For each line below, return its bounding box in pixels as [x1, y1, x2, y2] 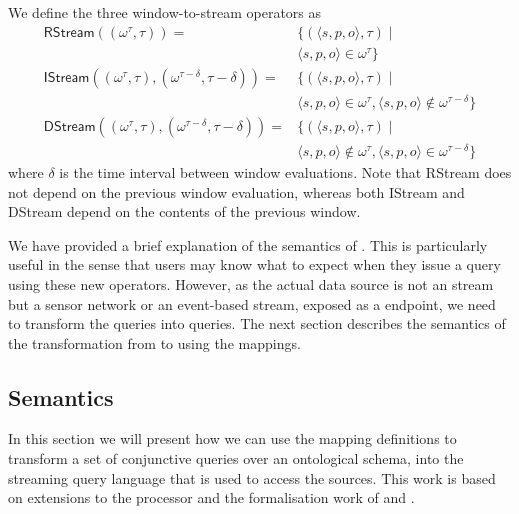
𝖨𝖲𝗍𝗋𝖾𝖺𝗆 [43, 70, 90, 85]
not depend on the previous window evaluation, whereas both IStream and [8, 181, 465, 202]
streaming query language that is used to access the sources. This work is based [8, 467, 496, 488]
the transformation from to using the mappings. [8, 332, 301, 353]
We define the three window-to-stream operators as [8, 2, 322, 22]
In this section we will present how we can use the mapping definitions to [8, 428, 457, 449]
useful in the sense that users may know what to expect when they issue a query [8, 254, 501, 275]
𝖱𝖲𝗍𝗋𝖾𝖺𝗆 [43, 25, 95, 40]
